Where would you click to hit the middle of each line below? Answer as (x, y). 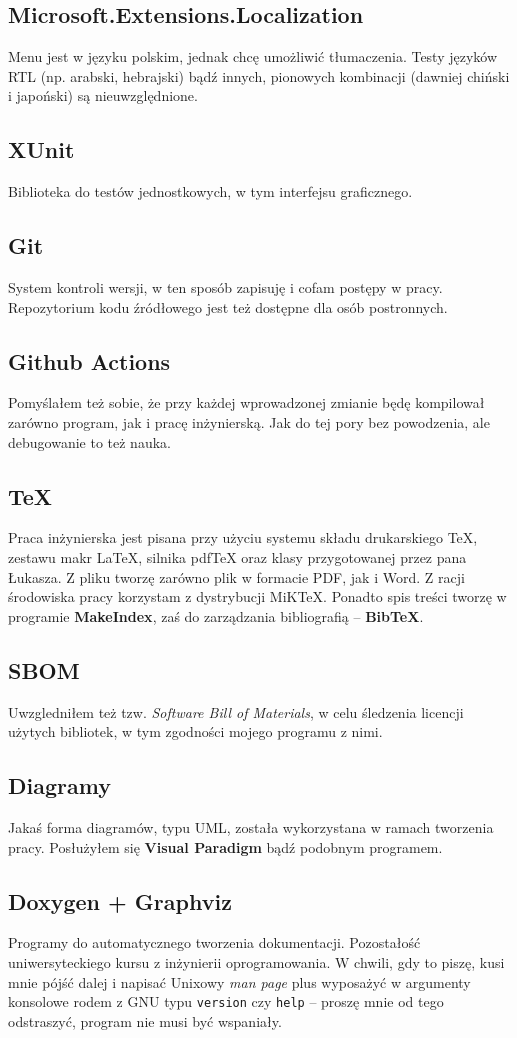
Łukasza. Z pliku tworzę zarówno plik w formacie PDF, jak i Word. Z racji (236, 576)
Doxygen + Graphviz (120, 900)
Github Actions (89, 360)
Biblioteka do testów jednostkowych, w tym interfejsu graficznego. (210, 191)
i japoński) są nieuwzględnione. (103, 95)
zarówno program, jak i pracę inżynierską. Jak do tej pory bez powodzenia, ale (249, 421)
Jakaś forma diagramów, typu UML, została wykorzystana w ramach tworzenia (251, 826)
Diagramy (59, 785)
